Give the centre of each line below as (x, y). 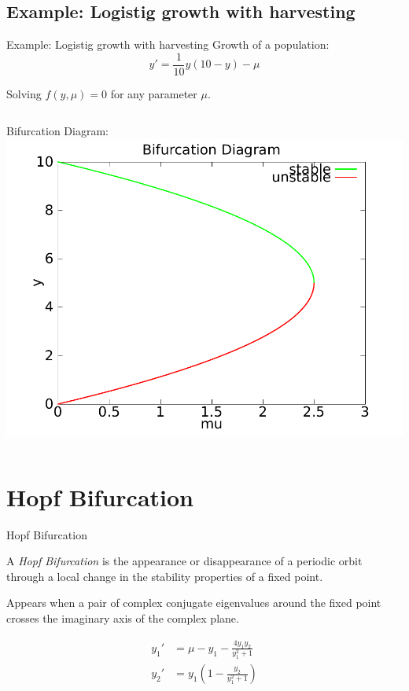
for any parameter (154, 93)
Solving (24, 93)
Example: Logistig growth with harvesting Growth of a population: (168, 44)
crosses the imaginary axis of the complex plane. (123, 618)
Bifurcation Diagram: (57, 131)
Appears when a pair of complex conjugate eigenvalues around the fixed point (194, 603)
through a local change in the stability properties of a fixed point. (165, 576)
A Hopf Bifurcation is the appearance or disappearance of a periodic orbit (184, 561)
